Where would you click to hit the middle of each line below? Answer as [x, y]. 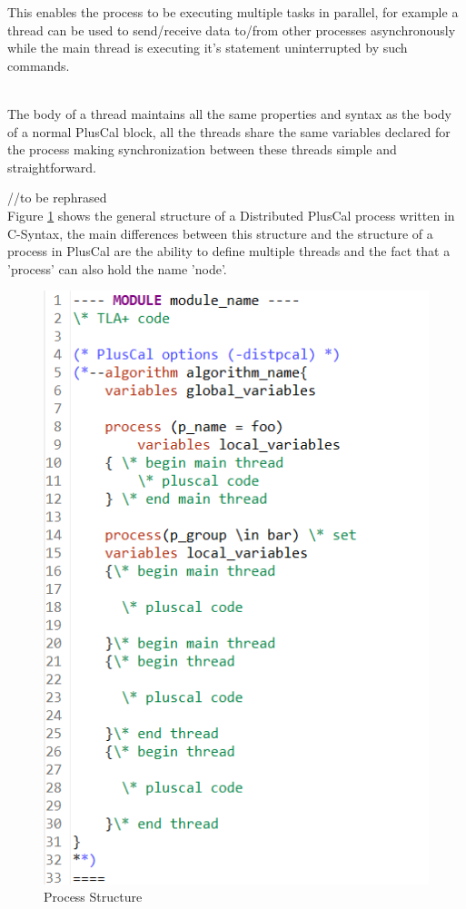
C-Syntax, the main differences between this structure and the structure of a [220, 233]
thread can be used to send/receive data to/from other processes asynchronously [232, 30]
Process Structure [93, 897]
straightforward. [52, 167]
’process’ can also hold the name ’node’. [117, 268]
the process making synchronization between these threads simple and [202, 149]
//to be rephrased [57, 198]
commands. [39, 65]
